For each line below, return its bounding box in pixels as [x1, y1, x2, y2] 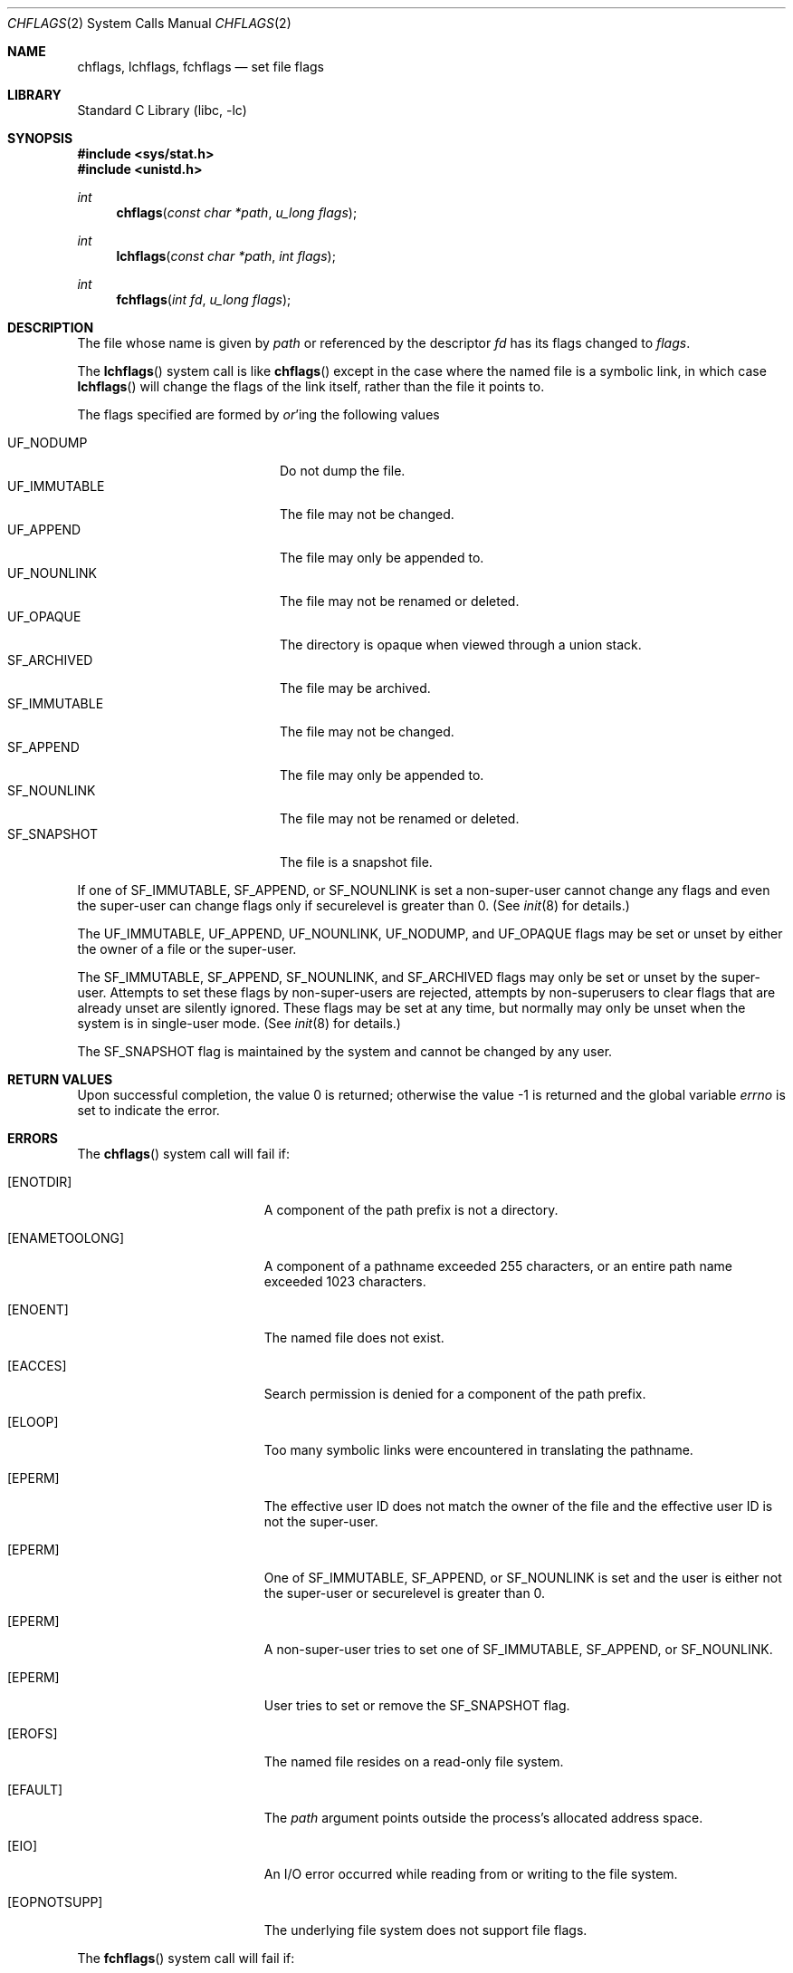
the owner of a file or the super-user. [77, 941, 297, 957]
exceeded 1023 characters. [263, 1274, 426, 1289]
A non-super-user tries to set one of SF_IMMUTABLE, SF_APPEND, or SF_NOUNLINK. [263, 1641, 773, 1657]
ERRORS [7, 1131, 59, 1146]
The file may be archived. [280, 680, 431, 696]
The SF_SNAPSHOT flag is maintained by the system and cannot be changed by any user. [77, 1044, 613, 1059]
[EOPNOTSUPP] [7, 1894, 103, 1910]
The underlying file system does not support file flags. [263, 1922, 588, 1938]
